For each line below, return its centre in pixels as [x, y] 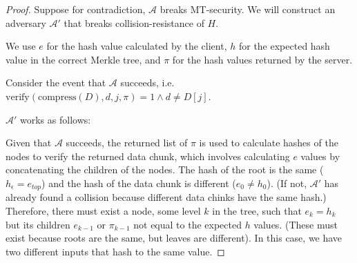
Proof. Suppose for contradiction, [76, 9]
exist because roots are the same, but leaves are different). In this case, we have [174, 238]
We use [21, 46]
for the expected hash [284, 46]
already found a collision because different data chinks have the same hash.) [166, 197]
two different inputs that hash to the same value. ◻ [115, 251]
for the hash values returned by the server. [262, 59]
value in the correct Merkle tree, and [83, 59]
